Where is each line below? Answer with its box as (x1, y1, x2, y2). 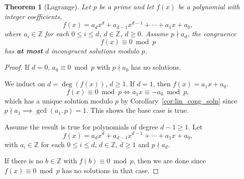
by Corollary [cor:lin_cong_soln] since (121, 95, 238, 105)
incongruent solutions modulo (51, 45, 139, 55)
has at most (4, 45, 43, 55)
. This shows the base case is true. (86, 105, 189, 115)
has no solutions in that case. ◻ (62, 165, 159, 175)
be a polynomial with (178, 1, 240, 11)
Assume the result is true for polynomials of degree (4, 121, 158, 131)
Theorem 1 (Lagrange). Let (4, 1, 91, 11)
